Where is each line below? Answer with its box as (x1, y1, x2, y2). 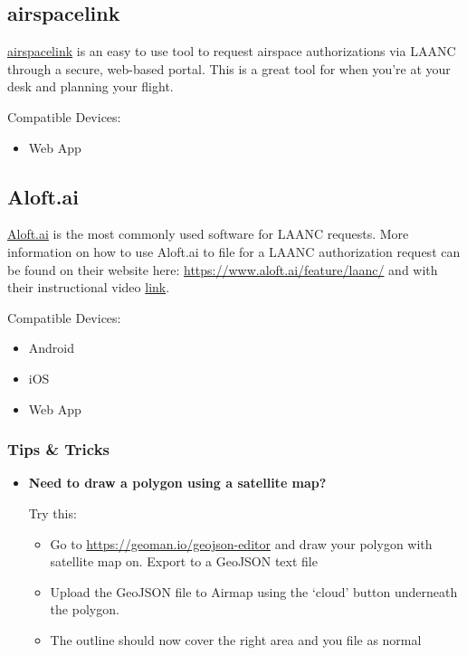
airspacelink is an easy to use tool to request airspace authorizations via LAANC (7, 42, 456, 61)
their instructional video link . (7, 278, 170, 297)
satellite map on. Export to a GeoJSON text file (50, 552, 318, 571)
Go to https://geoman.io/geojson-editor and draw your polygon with (50, 534, 433, 553)
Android (28, 338, 75, 357)
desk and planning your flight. (7, 77, 174, 96)
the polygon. (50, 600, 119, 619)
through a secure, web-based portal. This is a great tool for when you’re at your (7, 59, 451, 78)
